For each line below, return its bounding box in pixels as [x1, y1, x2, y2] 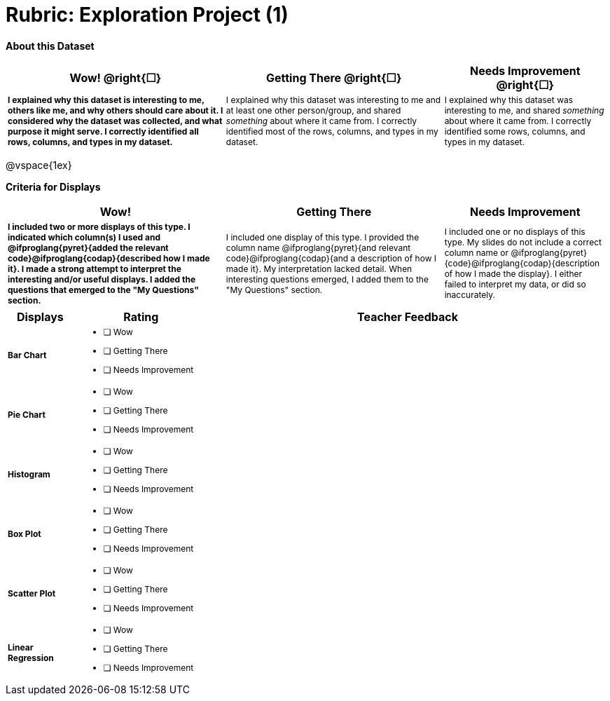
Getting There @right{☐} [266, 70, 402, 85]
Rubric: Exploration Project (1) [6, 3, 289, 27]
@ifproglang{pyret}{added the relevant [8, 242, 169, 253]
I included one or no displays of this [444, 226, 585, 238]
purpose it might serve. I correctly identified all [8, 125, 199, 137]
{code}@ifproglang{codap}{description [444, 258, 600, 269]
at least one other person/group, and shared [226, 104, 401, 116]
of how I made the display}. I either [444, 268, 582, 280]
